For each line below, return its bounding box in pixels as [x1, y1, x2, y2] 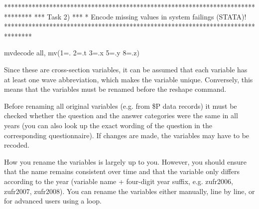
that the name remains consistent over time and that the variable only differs [4, 166, 240, 177]
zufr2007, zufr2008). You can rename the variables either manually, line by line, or [4, 186, 255, 196]
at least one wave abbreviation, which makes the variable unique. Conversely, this [4, 74, 253, 84]
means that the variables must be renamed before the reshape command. [4, 84, 227, 94]
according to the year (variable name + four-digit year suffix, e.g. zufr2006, [4, 176, 233, 186]
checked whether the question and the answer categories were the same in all [4, 110, 238, 121]
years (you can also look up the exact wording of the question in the [4, 120, 212, 130]
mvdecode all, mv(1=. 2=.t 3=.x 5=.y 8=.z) [4, 47, 139, 58]
